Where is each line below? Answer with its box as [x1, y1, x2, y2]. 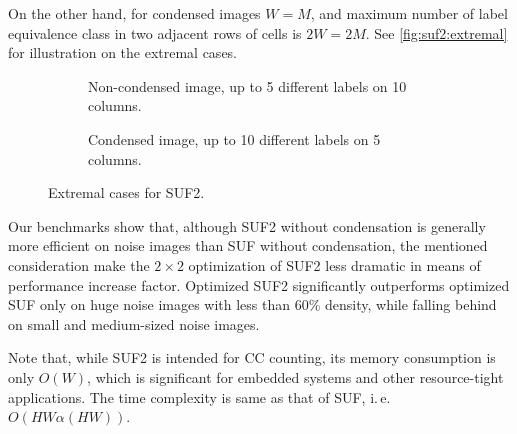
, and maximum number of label [310, 3, 508, 23]
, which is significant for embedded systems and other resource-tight [87, 366, 504, 387]
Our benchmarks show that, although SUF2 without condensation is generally [8, 215, 486, 236]
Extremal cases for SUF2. [48, 182, 205, 203]
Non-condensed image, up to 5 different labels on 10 [88, 75, 407, 96]
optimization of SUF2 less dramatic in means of [188, 254, 481, 275]
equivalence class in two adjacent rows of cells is [8, 22, 302, 43]
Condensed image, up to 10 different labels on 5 [88, 128, 381, 149]
